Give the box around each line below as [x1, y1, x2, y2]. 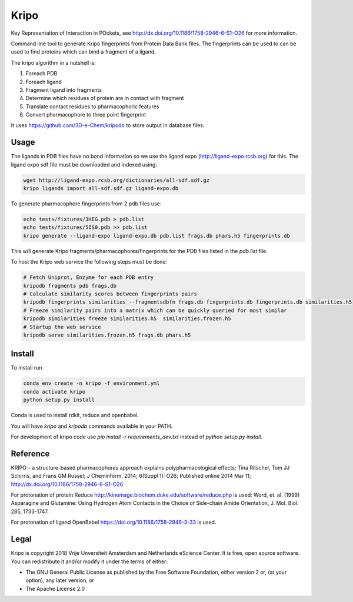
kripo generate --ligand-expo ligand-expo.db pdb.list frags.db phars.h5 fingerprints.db [23, 232, 291, 239]
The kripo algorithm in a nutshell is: [11, 59, 96, 66]
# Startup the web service [23, 324, 101, 330]
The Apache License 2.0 [25, 585, 85, 592]
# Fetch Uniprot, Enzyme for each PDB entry [23, 274, 154, 281]
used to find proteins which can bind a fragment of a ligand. [11, 48, 156, 55]
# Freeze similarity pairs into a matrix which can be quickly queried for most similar [23, 307, 288, 314]
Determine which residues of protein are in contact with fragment [25, 95, 184, 102]
